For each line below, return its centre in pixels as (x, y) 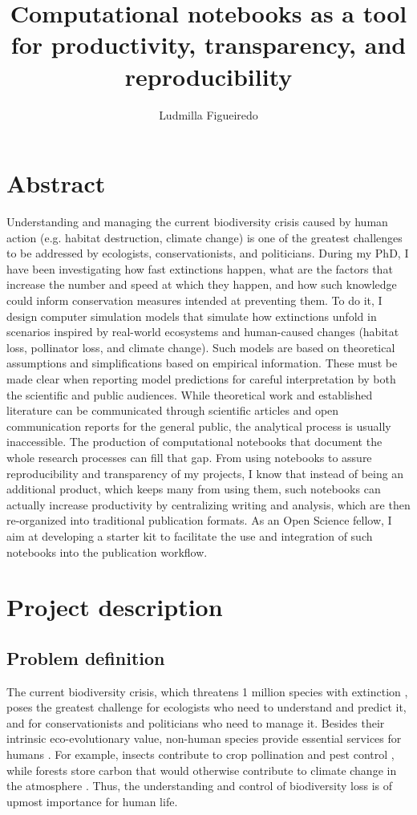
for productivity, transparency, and (208, 45)
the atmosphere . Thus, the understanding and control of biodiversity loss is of (200, 786)
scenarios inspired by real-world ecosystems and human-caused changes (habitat (203, 332)
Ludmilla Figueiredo (208, 114)
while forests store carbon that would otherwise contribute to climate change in (202, 770)
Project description (115, 607)
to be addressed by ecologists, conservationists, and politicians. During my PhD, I (208, 253)
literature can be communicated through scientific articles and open (173, 410)
